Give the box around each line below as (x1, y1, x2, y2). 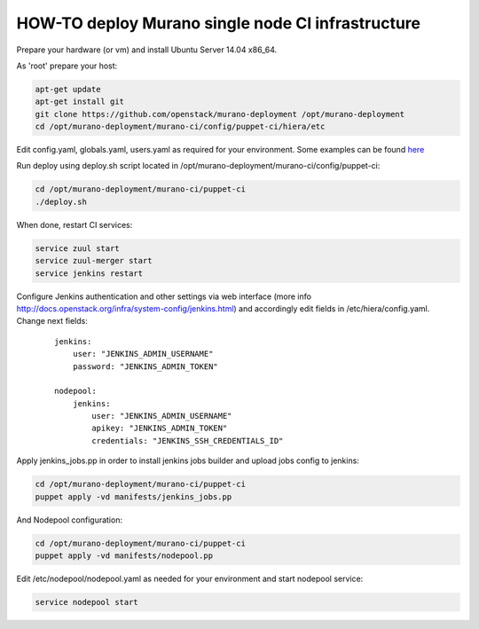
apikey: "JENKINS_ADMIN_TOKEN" (91, 423, 228, 434)
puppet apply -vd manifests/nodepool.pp (35, 551, 213, 561)
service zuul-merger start (35, 256, 153, 266)
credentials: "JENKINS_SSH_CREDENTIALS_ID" (91, 436, 284, 445)
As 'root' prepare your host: (16, 60, 118, 71)
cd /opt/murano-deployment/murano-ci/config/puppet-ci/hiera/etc (35, 122, 326, 132)
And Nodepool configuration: (16, 515, 123, 525)
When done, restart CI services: (16, 219, 133, 230)
